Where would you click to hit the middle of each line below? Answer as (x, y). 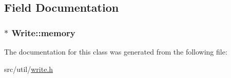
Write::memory (43, 32)
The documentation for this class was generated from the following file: (116, 51)
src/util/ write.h (29, 69)
